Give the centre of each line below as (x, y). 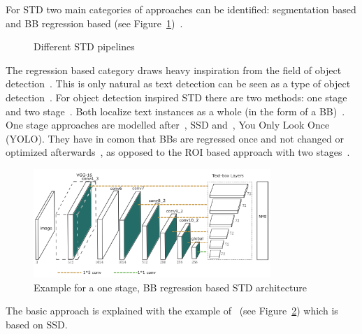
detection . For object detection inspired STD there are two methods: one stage (176, 97)
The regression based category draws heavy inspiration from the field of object (174, 70)
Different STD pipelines (84, 46)
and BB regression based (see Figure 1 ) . (94, 23)
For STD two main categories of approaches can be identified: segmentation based (181, 9)
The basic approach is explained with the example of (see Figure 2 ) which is (172, 311)
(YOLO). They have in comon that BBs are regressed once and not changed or (175, 138)
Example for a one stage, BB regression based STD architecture (170, 287)
